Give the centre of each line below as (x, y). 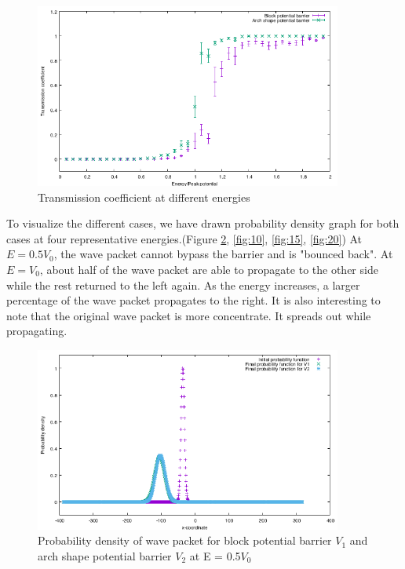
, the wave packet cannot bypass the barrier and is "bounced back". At (223, 254)
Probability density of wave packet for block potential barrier (185, 540)
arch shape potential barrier (105, 556)
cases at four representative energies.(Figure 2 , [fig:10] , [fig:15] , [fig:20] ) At (184, 238)
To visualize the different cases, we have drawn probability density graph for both (203, 223)
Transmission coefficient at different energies (144, 197)
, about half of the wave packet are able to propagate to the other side (209, 269)
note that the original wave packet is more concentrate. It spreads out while (189, 315)
